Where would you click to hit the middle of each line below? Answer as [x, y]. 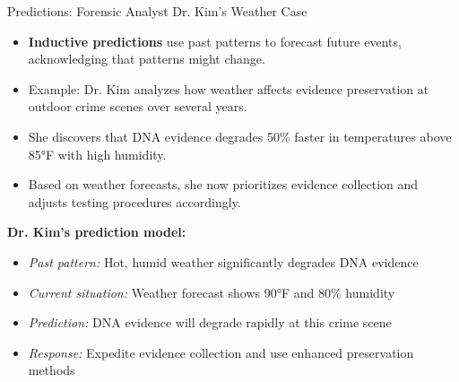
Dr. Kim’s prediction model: [97, 232]
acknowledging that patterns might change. [147, 59]
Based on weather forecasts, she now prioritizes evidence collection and [223, 184]
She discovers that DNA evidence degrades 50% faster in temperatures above [240, 136]
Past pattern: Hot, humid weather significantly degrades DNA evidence [223, 261]
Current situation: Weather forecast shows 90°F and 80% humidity [212, 292]
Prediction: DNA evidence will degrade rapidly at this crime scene [210, 322]
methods [52, 370]
